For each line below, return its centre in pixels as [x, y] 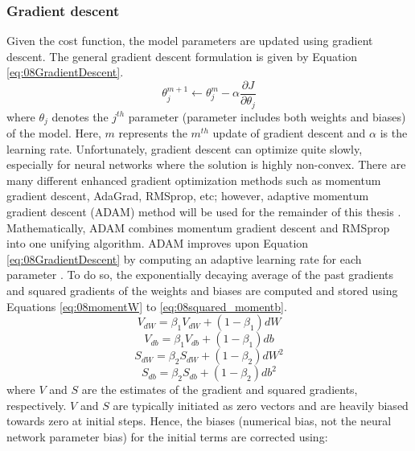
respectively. [37, 405]
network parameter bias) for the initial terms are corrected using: [167, 436]
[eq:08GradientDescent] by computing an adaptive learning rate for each [184, 258]
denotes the [80, 116]
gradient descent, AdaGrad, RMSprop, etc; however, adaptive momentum [188, 196]
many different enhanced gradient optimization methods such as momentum [194, 180]
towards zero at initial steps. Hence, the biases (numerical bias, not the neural [199, 421]
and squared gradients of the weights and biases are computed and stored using [202, 290]
